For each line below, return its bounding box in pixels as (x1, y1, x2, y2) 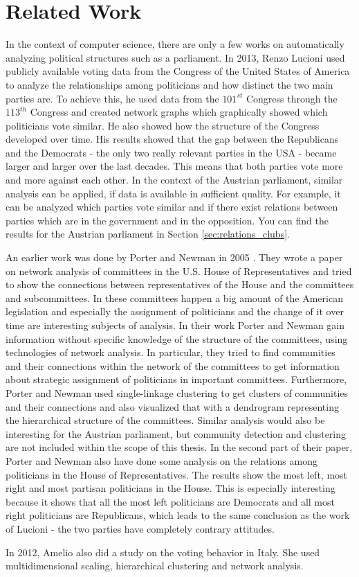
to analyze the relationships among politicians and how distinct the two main (6, 77, 333, 91)
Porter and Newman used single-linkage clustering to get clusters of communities (6, 385, 349, 400)
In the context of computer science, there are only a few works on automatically (6, 37, 344, 51)
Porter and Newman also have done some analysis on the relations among (6, 453, 317, 468)
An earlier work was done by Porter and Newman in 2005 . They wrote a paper (6, 250, 343, 265)
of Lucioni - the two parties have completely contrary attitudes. (6, 521, 275, 535)
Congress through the (246, 91, 338, 105)
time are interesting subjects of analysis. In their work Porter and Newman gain (6, 318, 345, 332)
